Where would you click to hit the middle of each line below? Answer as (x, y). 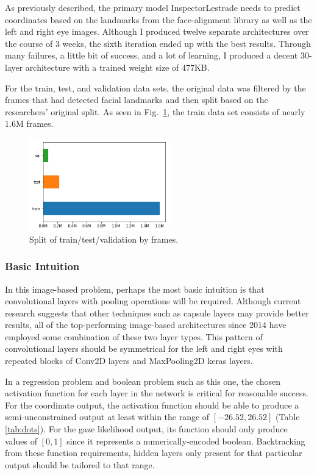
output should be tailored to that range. (80, 464)
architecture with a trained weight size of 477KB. (117, 67)
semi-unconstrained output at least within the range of (107, 417)
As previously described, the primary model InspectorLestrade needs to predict (153, 7)
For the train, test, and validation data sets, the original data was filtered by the (155, 87)
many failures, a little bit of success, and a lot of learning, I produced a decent (151, 55)
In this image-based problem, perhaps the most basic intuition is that (135, 289)
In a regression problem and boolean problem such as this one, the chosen (143, 381)
